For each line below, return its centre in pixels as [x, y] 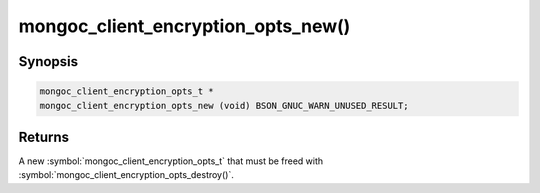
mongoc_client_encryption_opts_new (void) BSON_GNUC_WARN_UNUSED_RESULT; [224, 105]
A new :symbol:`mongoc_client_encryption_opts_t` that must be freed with [171, 161]
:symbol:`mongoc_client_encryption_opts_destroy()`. [126, 175]
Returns [44, 136]
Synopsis [48, 61]
